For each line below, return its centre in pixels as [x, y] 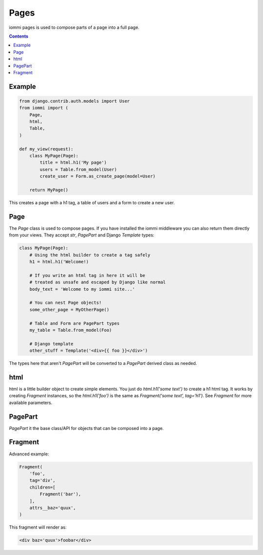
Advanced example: [29, 454]
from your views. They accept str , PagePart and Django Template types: [82, 235]
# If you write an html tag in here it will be [87, 275]
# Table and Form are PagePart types [75, 323]
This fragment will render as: [38, 527]
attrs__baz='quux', [53, 508]
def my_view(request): [46, 149]
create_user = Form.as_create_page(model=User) [98, 176]
